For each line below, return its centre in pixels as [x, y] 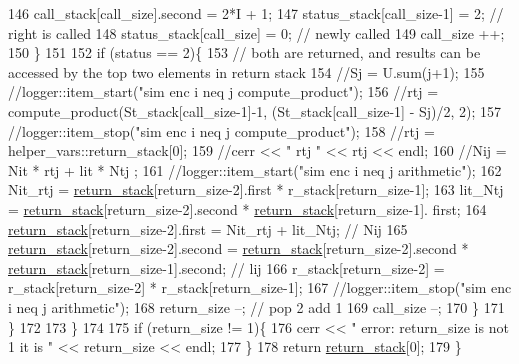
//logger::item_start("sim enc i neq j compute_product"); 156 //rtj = [223, 91]
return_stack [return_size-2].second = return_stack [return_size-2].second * [238, 248]
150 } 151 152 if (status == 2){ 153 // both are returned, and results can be [244, 52]
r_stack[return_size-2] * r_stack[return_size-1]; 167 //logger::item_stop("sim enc [260, 287]
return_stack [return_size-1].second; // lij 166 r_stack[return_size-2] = [226, 267]
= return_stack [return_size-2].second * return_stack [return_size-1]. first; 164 [247, 208]
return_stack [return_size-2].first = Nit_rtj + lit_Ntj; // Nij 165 [208, 228]
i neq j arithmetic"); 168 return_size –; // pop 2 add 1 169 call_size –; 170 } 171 [256, 306]
